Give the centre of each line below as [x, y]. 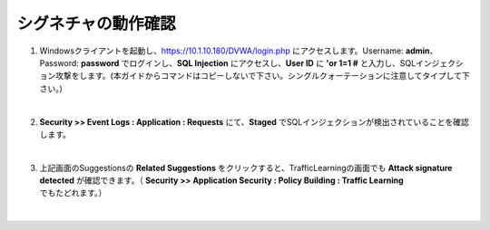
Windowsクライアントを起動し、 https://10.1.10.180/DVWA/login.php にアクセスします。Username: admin [235, 51]
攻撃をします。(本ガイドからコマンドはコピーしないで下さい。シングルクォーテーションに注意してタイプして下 [263, 76]
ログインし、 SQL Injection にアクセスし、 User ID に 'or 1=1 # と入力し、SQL [272, 62]
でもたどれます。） [73, 193]
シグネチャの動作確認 [96, 24]
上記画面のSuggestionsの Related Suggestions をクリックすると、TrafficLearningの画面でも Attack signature [246, 168]
